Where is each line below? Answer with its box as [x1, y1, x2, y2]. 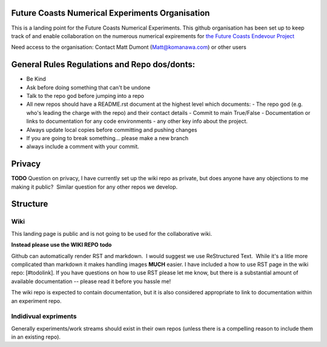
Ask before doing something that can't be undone [26, 83, 151, 91]
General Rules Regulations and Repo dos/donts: [11, 59, 196, 70]
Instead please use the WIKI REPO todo [11, 241, 112, 248]
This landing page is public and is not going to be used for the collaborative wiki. [11, 230, 213, 237]
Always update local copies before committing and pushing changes [26, 126, 197, 133]
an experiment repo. [11, 297, 62, 305]
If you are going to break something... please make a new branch [26, 134, 189, 141]
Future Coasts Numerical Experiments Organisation [11, 8, 210, 18]
